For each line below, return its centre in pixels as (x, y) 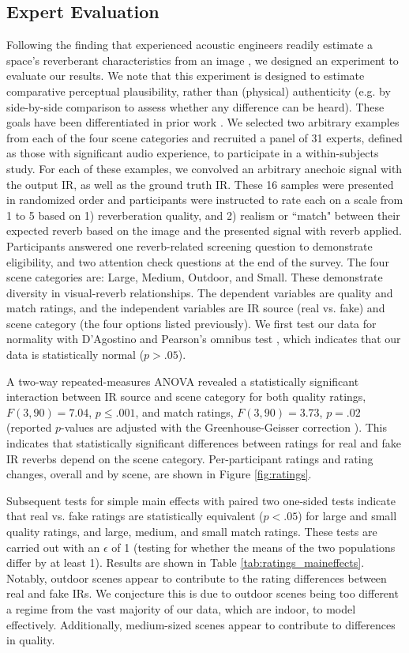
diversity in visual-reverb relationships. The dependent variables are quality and (200, 292)
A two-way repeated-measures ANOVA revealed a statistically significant (183, 381)
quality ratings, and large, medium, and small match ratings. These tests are (192, 532)
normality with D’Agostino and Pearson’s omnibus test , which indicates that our (204, 339)
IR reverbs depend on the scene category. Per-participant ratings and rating (190, 458)
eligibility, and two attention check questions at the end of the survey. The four (198, 261)
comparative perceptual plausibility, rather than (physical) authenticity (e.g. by (199, 91)
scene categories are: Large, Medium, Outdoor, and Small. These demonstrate (195, 277)
